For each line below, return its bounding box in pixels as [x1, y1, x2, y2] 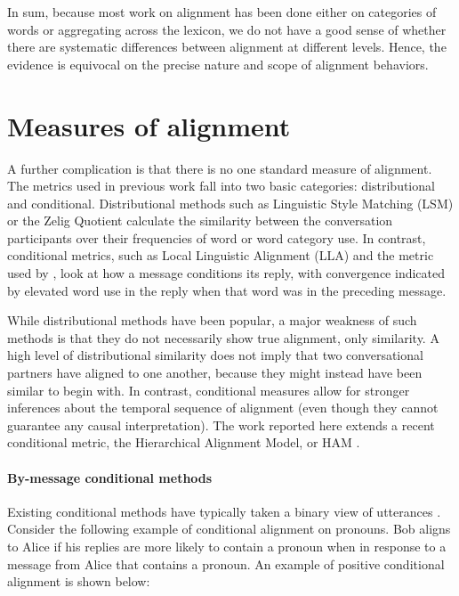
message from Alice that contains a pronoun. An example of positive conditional [7, 554, 445, 573]
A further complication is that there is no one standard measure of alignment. [7, 159, 432, 177]
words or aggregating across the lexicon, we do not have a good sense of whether [7, 20, 447, 38]
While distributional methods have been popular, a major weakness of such [7, 311, 417, 330]
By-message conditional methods [7, 468, 213, 486]
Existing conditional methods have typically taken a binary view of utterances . [7, 502, 441, 520]
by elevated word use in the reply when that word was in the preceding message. [7, 281, 447, 299]
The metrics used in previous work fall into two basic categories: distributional [7, 176, 435, 195]
